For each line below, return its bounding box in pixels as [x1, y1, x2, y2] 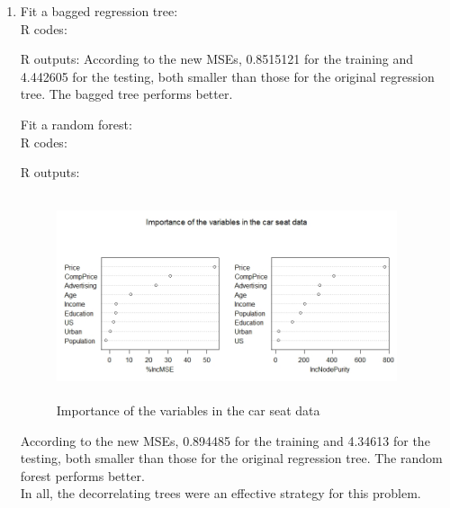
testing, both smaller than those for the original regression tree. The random [20, 449, 443, 468]
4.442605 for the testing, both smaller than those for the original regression [20, 67, 435, 85]
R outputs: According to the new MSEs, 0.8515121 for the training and [20, 49, 414, 68]
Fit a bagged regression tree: [20, 2, 178, 20]
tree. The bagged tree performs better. [20, 85, 233, 103]
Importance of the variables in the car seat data [56, 401, 320, 420]
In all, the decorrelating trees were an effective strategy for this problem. [20, 484, 421, 503]
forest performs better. [20, 466, 145, 485]
